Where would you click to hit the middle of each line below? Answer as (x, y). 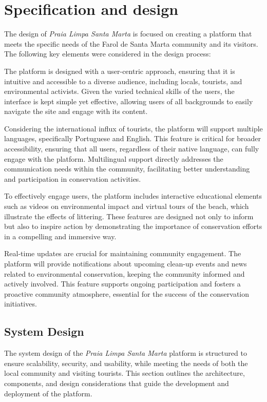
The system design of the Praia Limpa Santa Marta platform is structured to (126, 353)
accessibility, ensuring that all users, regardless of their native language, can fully (132, 149)
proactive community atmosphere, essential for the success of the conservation (127, 293)
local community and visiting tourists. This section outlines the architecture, (125, 373)
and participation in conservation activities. (73, 178)
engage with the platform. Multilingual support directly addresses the (114, 158)
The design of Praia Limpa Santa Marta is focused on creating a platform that (128, 34)
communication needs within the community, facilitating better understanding (127, 169)
